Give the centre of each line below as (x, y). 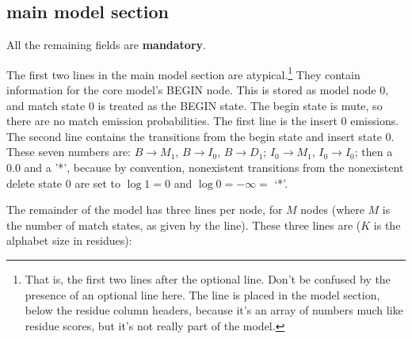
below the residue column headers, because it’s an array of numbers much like (214, 310)
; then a (374, 152)
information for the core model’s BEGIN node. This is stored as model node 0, (198, 90)
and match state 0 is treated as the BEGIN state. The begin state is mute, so (195, 105)
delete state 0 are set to (64, 183)
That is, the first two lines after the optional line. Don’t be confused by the (208, 278)
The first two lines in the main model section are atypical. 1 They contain (183, 73)
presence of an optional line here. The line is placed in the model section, (202, 294)
